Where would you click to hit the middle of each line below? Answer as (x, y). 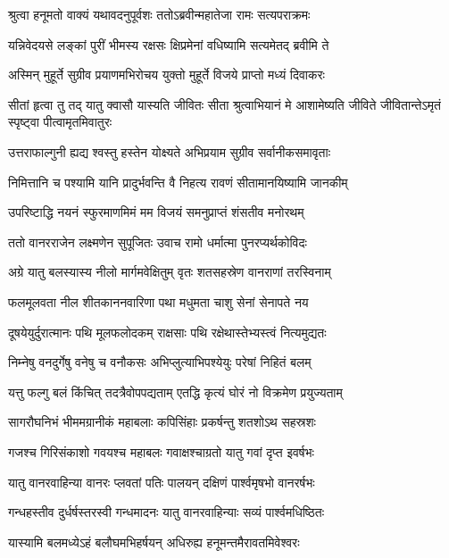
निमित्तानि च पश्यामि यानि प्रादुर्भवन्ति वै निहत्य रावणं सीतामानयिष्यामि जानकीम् (178, 182)
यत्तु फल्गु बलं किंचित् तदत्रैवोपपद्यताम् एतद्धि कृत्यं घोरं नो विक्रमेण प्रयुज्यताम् (175, 391)
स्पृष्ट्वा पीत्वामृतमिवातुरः (60, 122)
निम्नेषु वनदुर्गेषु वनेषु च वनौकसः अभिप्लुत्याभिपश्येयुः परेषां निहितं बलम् (160, 362)
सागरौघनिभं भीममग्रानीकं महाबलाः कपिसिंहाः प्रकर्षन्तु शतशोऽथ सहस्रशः (162, 422)
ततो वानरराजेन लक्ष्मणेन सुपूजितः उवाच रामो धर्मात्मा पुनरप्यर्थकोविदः (158, 242)
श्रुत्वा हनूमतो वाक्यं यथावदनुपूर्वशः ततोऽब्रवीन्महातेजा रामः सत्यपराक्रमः (159, 14)
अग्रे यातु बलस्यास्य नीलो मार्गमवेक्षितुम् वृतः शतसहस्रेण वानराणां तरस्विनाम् (170, 272)
